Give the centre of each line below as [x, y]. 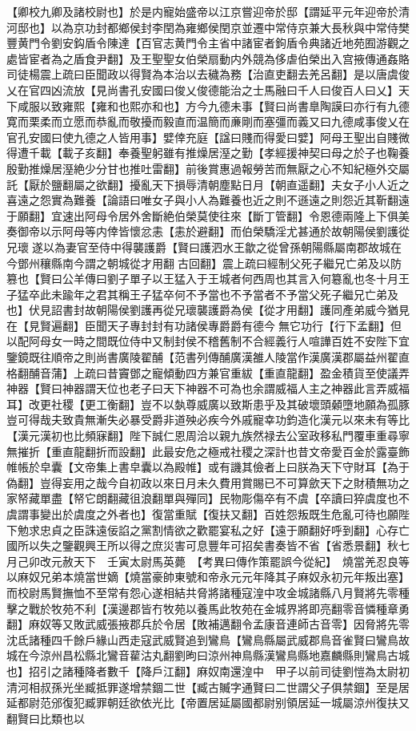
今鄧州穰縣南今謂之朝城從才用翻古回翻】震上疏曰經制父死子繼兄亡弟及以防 [204, 263]
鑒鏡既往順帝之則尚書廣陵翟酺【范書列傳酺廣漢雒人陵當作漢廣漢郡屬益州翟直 [208, 357]
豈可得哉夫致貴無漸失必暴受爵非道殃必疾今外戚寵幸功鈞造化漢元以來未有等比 [208, 420]
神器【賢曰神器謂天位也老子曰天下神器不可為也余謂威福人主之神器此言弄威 [202, 388]
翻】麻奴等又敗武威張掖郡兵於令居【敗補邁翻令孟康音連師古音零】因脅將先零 [208, 624]
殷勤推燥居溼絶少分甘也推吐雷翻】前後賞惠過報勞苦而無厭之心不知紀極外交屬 [208, 168]
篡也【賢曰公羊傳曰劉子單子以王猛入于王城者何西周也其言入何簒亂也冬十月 [202, 279]
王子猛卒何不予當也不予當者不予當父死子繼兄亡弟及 [264, 294]
